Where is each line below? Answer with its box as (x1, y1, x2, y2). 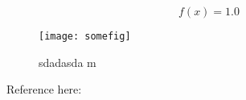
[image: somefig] (39, 31, 131, 42)
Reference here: (6, 81, 82, 98)
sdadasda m (39, 53, 96, 70)
